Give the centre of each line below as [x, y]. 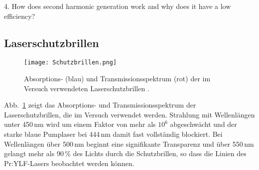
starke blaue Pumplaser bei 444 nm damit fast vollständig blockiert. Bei [113, 134]
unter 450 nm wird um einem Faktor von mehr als [80, 124]
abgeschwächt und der [203, 124]
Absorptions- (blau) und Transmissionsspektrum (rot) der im [117, 79]
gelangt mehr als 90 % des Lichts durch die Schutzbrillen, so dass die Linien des [125, 153]
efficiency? [20, 16]
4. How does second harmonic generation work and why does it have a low [118, 6]
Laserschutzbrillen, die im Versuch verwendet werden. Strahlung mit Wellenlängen [129, 114]
